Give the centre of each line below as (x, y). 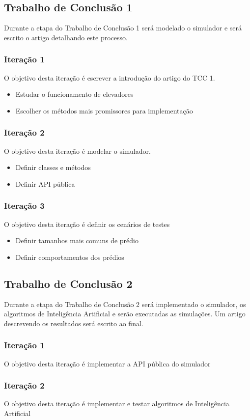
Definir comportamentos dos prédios (70, 257)
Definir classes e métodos (53, 167)
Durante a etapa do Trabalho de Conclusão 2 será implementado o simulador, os (125, 304)
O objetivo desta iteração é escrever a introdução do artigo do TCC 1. (110, 77)
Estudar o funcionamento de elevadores (74, 94)
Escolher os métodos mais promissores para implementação (104, 110)
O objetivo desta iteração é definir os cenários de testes (87, 224)
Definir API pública (45, 183)
